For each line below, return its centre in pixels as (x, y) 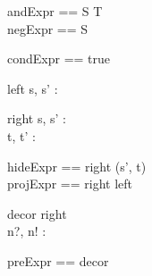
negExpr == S (48, 28)
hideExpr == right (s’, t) (77, 166)
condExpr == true (59, 59)
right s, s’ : (37, 118)
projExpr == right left (70, 184)
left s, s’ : (33, 88)
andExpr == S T (55, 11)
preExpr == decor (58, 260)
